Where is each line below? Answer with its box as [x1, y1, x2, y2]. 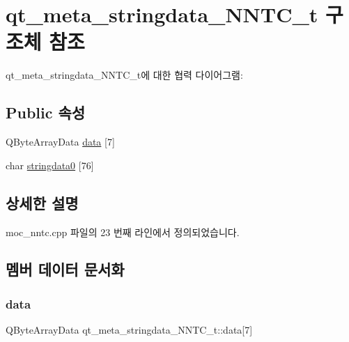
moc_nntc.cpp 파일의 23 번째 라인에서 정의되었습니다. [6, 224, 240, 239]
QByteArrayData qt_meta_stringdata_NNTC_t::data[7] [6, 322, 253, 337]
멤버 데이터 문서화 [6, 258, 125, 280]
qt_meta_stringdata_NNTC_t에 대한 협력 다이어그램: [6, 68, 243, 82]
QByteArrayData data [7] [6, 134, 115, 149]
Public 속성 [6, 102, 86, 123]
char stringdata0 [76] [6, 157, 94, 172]
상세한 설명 [6, 192, 79, 213]
